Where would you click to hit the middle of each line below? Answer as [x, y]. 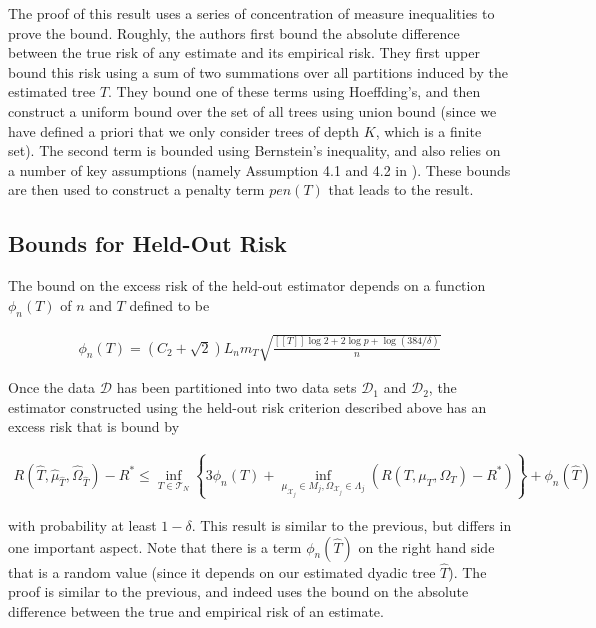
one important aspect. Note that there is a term [155, 546]
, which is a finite [428, 130]
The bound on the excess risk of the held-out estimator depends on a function [247, 285]
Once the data [52, 387]
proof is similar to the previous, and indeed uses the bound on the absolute [238, 591]
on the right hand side [426, 546]
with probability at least [82, 524]
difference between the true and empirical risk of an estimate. [196, 610]
